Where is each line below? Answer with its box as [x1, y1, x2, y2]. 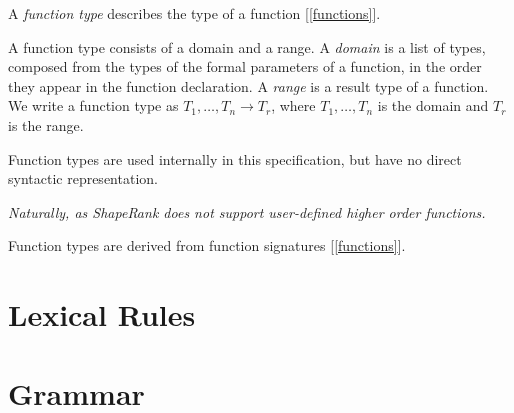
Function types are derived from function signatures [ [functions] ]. [8, 235, 406, 256]
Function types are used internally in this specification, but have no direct [8, 148, 462, 169]
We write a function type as [8, 95, 179, 116]
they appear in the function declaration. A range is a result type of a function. [8, 75, 489, 96]
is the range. [8, 114, 84, 135]
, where [271, 95, 316, 116]
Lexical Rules [8, 294, 196, 335]
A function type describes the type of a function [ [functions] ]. [8, 3, 381, 23]
